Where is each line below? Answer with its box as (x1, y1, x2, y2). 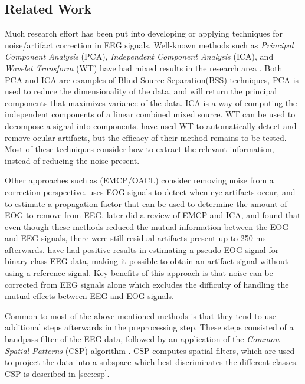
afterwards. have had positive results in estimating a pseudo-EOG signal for (5, 243, 279, 255)
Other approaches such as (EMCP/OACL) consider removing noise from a (5, 174, 274, 186)
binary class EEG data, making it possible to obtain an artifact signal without (5, 255, 288, 267)
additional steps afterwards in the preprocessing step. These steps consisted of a (5, 321, 294, 333)
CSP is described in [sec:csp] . (5, 367, 110, 379)
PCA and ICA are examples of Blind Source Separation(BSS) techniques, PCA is (5, 73, 299, 86)
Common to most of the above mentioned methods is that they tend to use (5, 309, 276, 321)
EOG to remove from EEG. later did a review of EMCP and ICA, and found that (5, 209, 301, 221)
